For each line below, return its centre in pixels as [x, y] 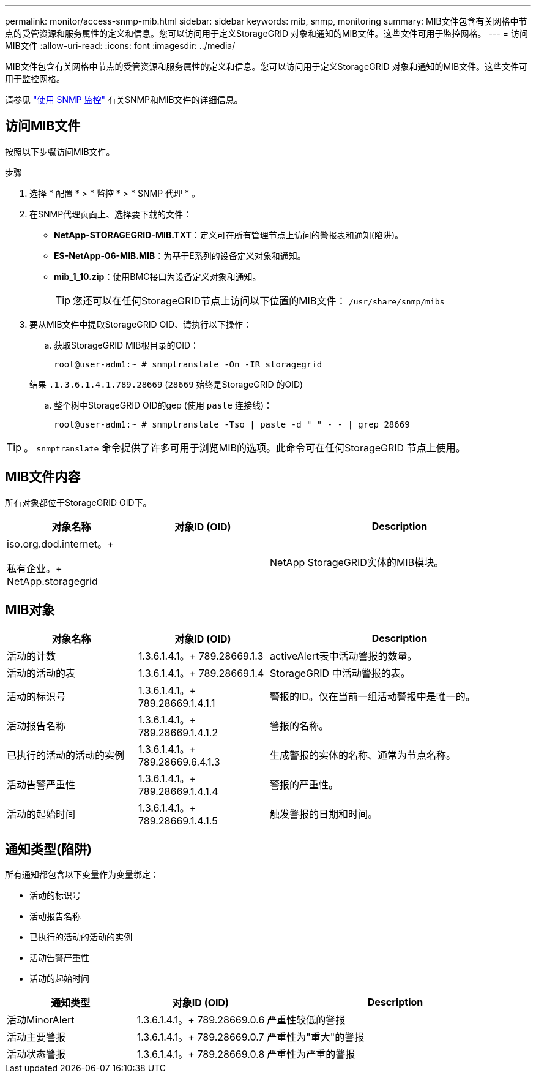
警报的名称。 [300, 726]
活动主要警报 [36, 1037]
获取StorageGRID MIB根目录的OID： [127, 345]
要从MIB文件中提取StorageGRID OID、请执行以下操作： [141, 324]
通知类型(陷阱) [48, 849]
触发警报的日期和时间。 [324, 814]
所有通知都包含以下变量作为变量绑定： [82, 875]
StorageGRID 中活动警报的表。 [340, 673]
